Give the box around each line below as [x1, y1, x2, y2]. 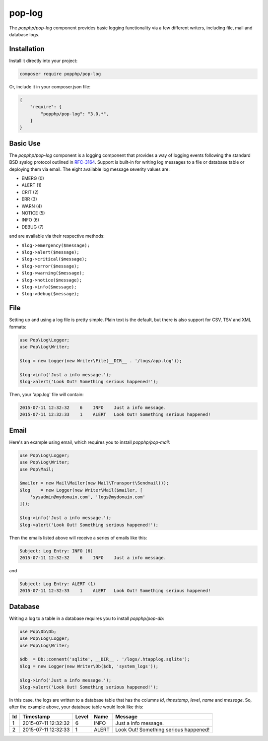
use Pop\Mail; [19, 467, 54, 472]
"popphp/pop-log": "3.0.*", [40, 111, 109, 117]
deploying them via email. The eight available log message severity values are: [9, 166, 170, 172]
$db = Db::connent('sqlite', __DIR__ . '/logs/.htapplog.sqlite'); [19, 657, 190, 662]
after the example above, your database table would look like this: [9, 704, 143, 710]
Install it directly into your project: [9, 58, 78, 64]
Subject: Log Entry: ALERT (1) [19, 581, 96, 587]
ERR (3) [21, 196, 37, 202]
